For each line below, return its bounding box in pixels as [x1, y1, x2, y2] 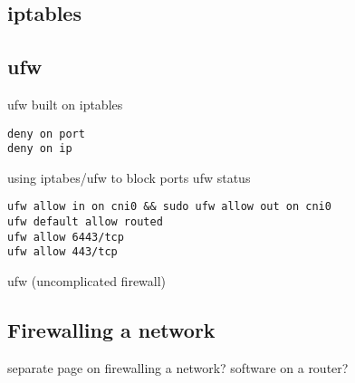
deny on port [7, 127, 85, 140]
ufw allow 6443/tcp [7, 230, 124, 244]
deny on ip [7, 142, 72, 156]
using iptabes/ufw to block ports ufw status [7, 168, 251, 187]
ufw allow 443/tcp [7, 245, 118, 259]
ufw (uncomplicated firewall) [7, 272, 167, 291]
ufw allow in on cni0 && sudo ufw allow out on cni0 [7, 200, 331, 214]
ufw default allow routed [7, 215, 163, 229]
